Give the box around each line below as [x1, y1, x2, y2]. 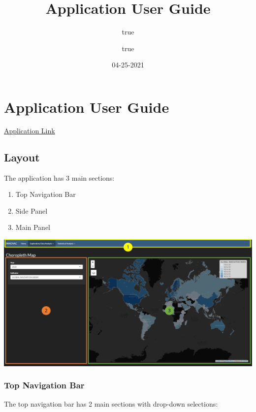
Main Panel [15, 222, 51, 232]
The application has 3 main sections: [4, 172, 115, 183]
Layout [4, 149, 40, 164]
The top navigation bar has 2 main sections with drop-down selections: [4, 398, 218, 409]
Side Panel [15, 205, 48, 216]
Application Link [4, 125, 55, 135]
